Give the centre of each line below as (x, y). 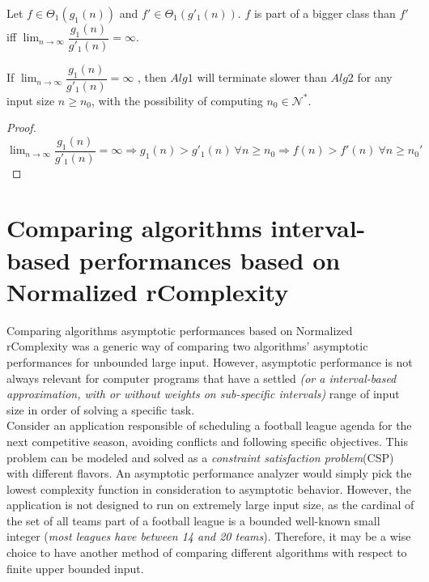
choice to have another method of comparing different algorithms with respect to (207, 552)
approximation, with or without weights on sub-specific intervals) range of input (203, 394)
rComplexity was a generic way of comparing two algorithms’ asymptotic (187, 346)
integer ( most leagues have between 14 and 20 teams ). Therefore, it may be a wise (209, 536)
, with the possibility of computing (177, 100)
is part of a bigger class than (325, 13)
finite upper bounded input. (75, 568)
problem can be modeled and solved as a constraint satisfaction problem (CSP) (200, 457)
